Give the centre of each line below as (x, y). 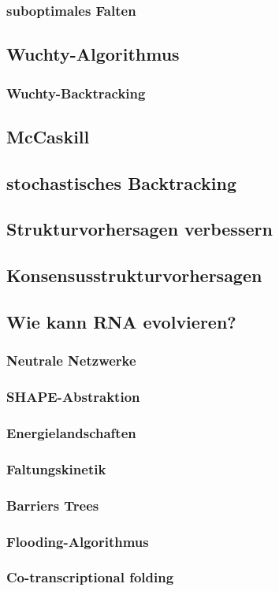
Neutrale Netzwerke (71, 361)
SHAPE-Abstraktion (73, 397)
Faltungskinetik (56, 468)
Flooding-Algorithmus (78, 541)
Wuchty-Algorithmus (93, 54)
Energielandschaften (71, 432)
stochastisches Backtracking (121, 182)
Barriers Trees (53, 505)
